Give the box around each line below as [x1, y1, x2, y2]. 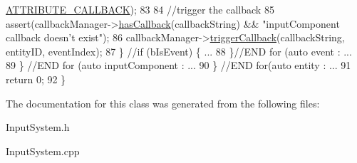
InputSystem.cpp [6, 143, 80, 158]
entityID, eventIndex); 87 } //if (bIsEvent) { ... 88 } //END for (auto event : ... [6, 43, 352, 58]
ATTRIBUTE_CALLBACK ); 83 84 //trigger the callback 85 [6, 2, 274, 16]
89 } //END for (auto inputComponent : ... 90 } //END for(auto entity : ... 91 [6, 58, 351, 73]
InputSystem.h [6, 120, 70, 135]
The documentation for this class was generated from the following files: [6, 95, 320, 110]
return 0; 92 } [6, 71, 66, 86]
